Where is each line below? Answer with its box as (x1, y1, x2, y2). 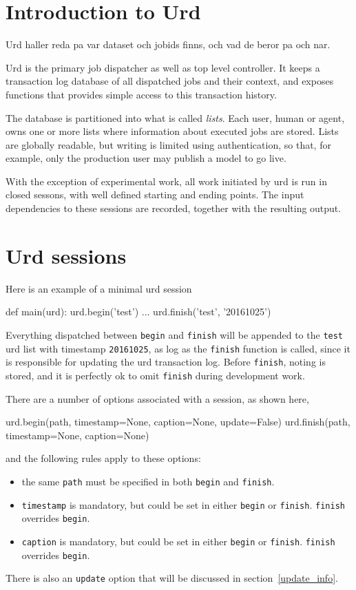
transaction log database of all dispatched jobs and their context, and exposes (6, 74, 334, 88)
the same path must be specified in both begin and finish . (21, 474, 275, 488)
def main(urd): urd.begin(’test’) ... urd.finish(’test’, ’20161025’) (6, 304, 271, 319)
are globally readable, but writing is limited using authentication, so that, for (6, 137, 331, 151)
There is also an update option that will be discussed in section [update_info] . (6, 571, 338, 585)
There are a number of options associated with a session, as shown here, (6, 391, 309, 405)
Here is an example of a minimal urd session (6, 281, 192, 295)
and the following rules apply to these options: (6, 451, 201, 465)
